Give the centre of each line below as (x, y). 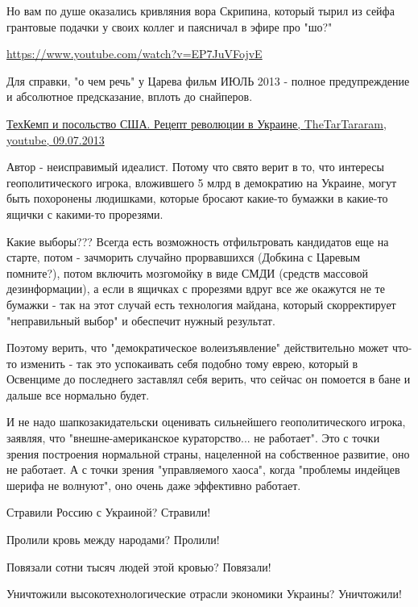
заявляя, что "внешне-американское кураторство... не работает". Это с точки (193, 438)
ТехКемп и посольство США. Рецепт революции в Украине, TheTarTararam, (197, 123)
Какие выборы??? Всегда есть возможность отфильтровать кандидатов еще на (198, 241)
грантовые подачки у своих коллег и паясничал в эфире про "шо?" (170, 26)
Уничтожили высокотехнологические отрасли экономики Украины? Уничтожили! (204, 594)
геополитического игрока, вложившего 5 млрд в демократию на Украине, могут (202, 182)
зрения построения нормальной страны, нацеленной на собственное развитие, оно (208, 453)
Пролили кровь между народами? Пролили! (113, 540)
